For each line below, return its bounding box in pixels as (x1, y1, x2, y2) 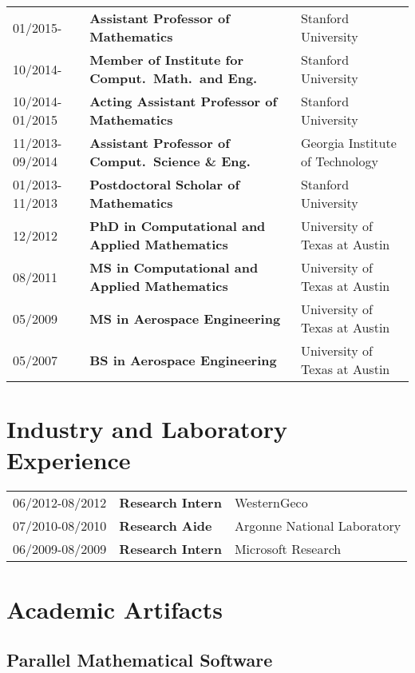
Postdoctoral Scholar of (89, 175, 240, 193)
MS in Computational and (89, 258, 259, 277)
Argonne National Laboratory (234, 516, 401, 536)
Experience (6, 444, 131, 476)
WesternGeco (234, 493, 308, 512)
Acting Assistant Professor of (89, 92, 278, 110)
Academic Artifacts (6, 592, 223, 625)
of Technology (300, 152, 378, 170)
